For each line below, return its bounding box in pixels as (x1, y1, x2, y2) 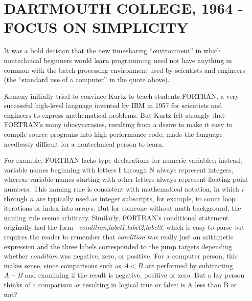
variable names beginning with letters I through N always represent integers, (4, 164, 233, 174)
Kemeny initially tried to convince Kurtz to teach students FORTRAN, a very (4, 90, 239, 101)
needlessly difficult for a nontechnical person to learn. (4, 138, 164, 149)
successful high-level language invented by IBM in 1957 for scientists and (4, 100, 222, 110)
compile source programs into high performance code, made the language (4, 129, 223, 139)
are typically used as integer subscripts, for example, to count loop (36, 193, 236, 203)
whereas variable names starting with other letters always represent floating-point (4, 174, 249, 184)
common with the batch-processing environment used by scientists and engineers (4, 64, 245, 75)
